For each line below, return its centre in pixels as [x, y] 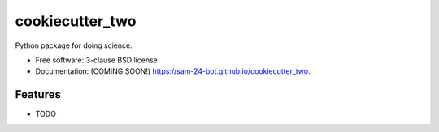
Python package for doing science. [74, 45]
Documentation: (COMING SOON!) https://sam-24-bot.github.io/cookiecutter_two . [173, 71]
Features [38, 94]
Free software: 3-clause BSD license [96, 60]
